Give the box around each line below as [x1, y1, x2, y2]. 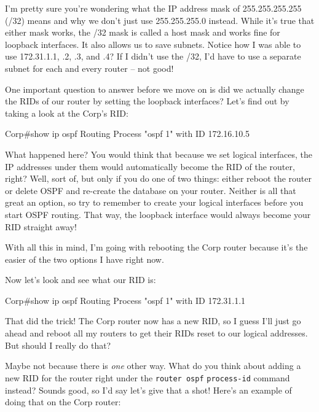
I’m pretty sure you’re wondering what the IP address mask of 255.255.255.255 [5, 2, 302, 14]
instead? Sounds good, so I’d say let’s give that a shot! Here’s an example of [5, 383, 292, 396]
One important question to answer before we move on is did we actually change [5, 82, 304, 95]
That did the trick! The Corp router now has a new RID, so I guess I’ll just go [5, 314, 301, 327]
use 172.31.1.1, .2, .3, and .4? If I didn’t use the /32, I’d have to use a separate [5, 50, 301, 63]
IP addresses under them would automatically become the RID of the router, [5, 160, 295, 173]
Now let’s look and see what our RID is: [5, 273, 156, 286]
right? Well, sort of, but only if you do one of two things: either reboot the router [5, 172, 312, 185]
